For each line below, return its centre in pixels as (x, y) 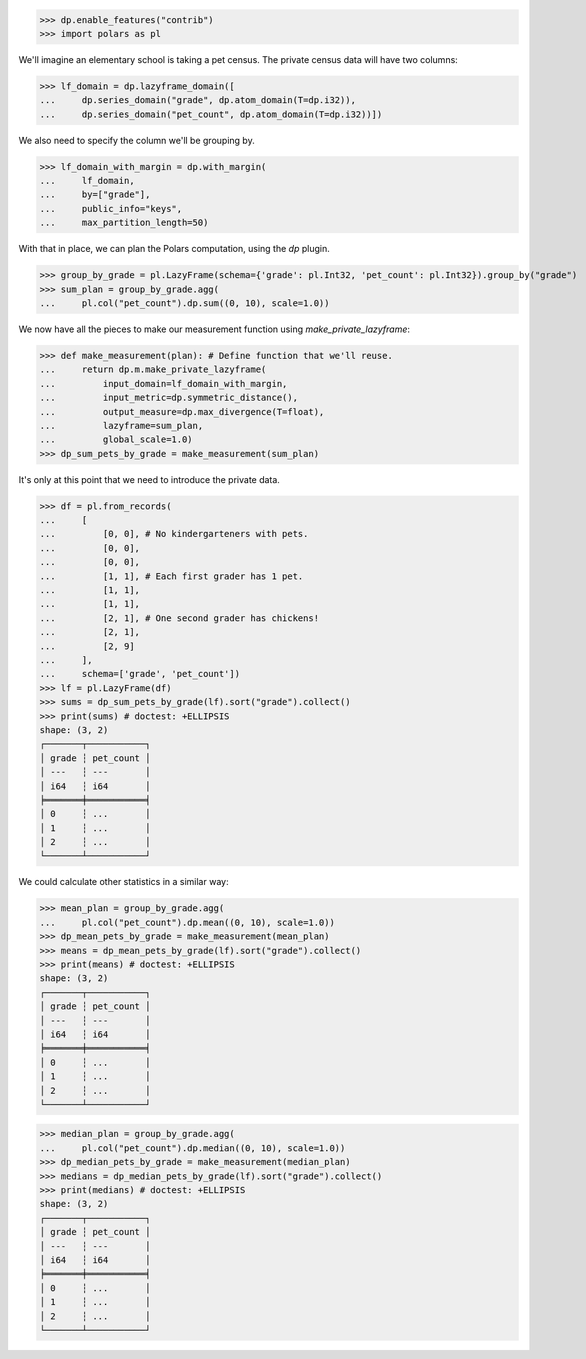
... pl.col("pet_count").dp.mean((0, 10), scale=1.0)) (187, 922)
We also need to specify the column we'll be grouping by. (136, 140)
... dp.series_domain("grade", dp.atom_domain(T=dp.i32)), (198, 100)
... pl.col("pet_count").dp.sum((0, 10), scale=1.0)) (184, 303)
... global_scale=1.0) (116, 439)
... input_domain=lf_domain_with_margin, (163, 383)
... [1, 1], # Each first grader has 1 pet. (171, 576)
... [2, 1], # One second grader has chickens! (179, 618)
